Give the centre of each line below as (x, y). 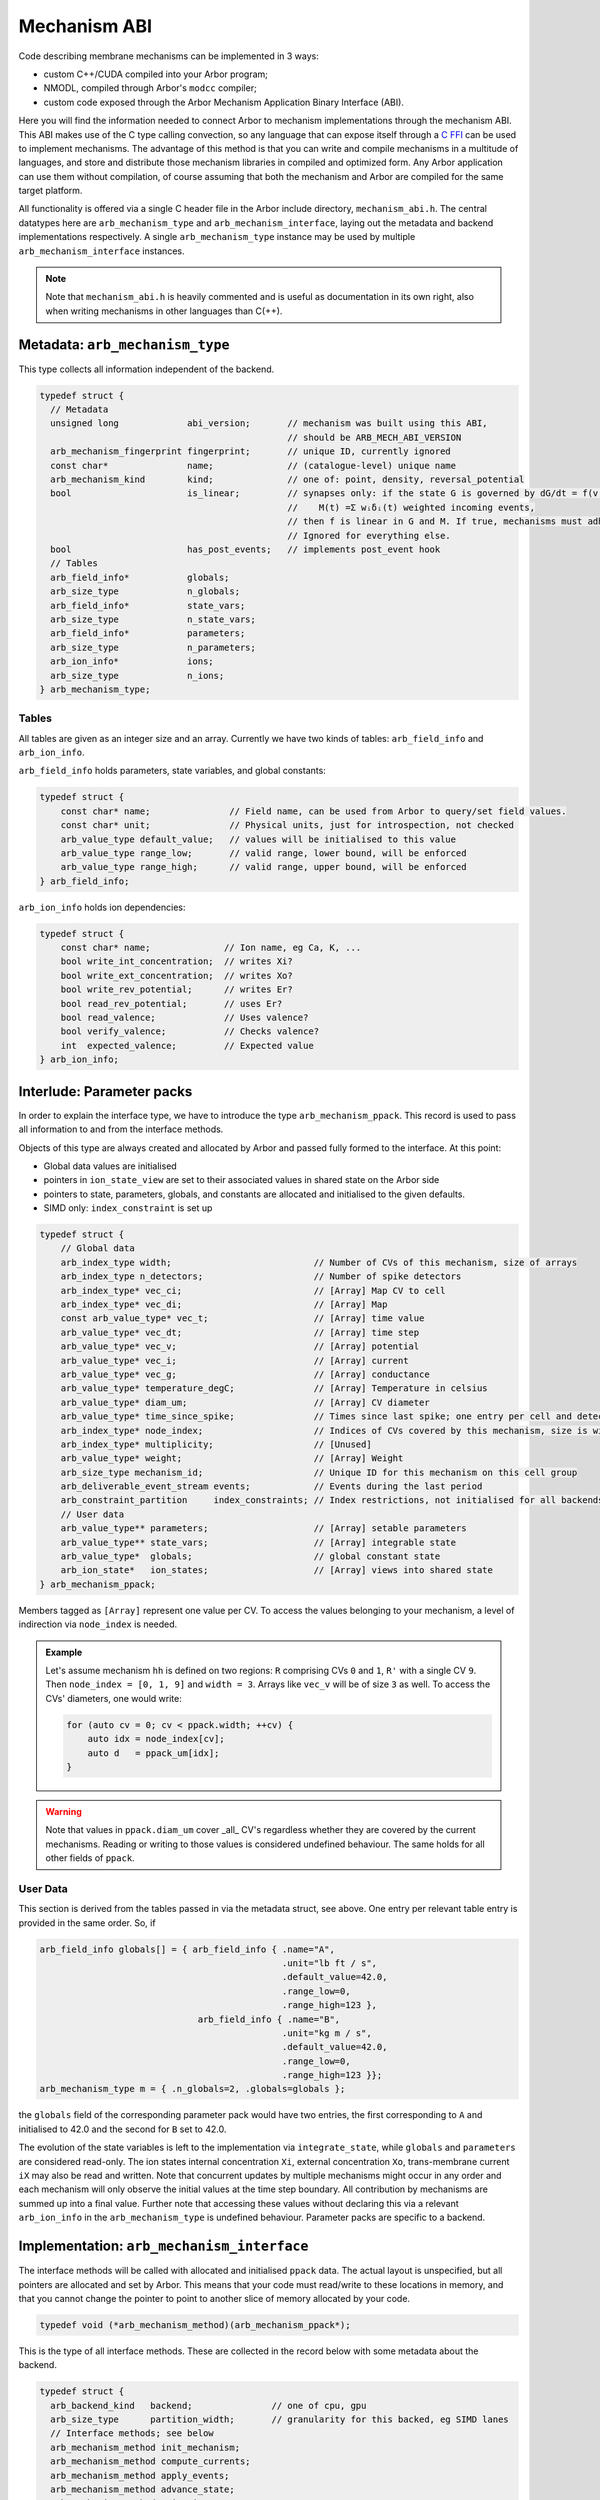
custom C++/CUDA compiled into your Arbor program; (156, 74)
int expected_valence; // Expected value (187, 1045)
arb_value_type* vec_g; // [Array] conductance (245, 1374)
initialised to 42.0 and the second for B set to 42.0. (122, 2129)
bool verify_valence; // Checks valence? (190, 1031)
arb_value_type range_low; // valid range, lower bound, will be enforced (263, 853)
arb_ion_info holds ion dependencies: (102, 907)
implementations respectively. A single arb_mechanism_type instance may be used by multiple (217, 237)
